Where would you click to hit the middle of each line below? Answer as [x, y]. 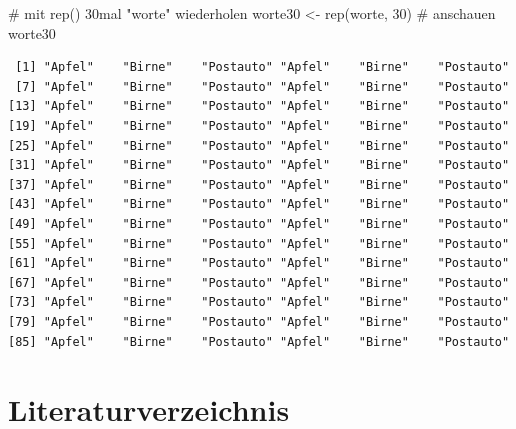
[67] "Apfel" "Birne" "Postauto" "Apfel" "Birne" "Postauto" [259, 282]
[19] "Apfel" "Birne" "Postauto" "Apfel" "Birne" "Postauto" [259, 125]
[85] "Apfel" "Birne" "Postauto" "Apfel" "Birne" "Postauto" [259, 341]
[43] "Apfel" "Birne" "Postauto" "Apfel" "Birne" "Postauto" [259, 204]
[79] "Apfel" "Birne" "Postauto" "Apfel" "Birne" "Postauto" [259, 321]
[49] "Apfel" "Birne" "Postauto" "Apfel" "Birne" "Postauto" [259, 223]
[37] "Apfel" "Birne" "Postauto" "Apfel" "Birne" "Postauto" [259, 184]
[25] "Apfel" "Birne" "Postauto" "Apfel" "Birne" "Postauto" [259, 145]
